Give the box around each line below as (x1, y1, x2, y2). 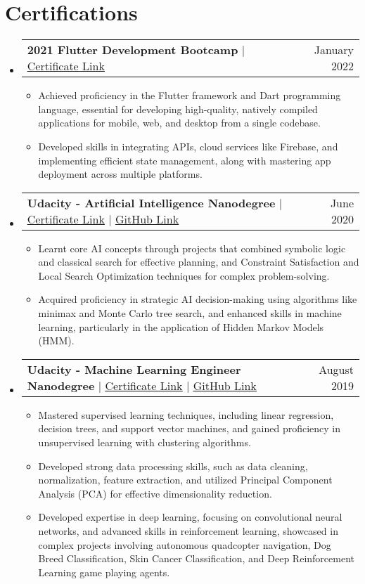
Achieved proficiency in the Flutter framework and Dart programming (38, 88, 341, 103)
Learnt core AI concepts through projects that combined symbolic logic (38, 240, 346, 255)
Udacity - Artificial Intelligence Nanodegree (27, 194, 276, 211)
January (314, 41, 354, 58)
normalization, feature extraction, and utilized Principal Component (38, 472, 333, 487)
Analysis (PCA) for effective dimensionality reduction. (38, 486, 272, 500)
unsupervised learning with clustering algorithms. (38, 435, 251, 450)
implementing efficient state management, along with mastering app (38, 153, 331, 167)
